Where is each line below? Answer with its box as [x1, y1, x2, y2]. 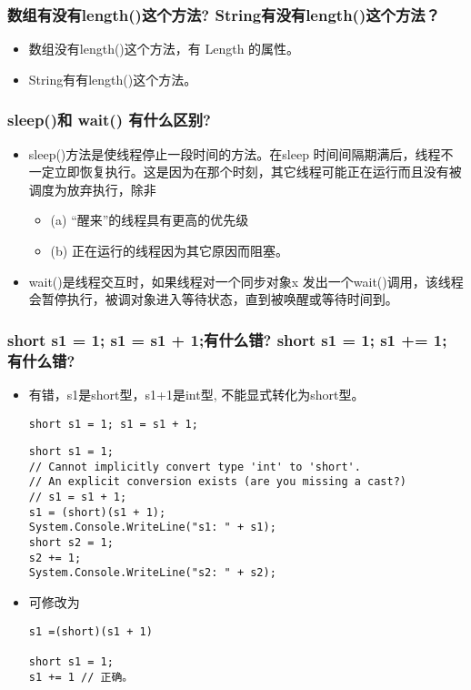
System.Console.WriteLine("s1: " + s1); [28, 521, 276, 534]
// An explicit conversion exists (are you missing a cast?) [28, 475, 407, 489]
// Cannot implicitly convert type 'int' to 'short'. [28, 460, 361, 473]
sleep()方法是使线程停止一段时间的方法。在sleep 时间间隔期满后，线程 [28, 144, 441, 163]
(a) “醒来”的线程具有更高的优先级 [50, 210, 249, 229]
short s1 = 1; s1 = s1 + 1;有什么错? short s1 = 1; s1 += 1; [7, 328, 447, 350]
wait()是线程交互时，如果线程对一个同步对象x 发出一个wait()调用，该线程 [28, 271, 464, 290]
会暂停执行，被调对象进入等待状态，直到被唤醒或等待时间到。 [28, 289, 398, 309]
